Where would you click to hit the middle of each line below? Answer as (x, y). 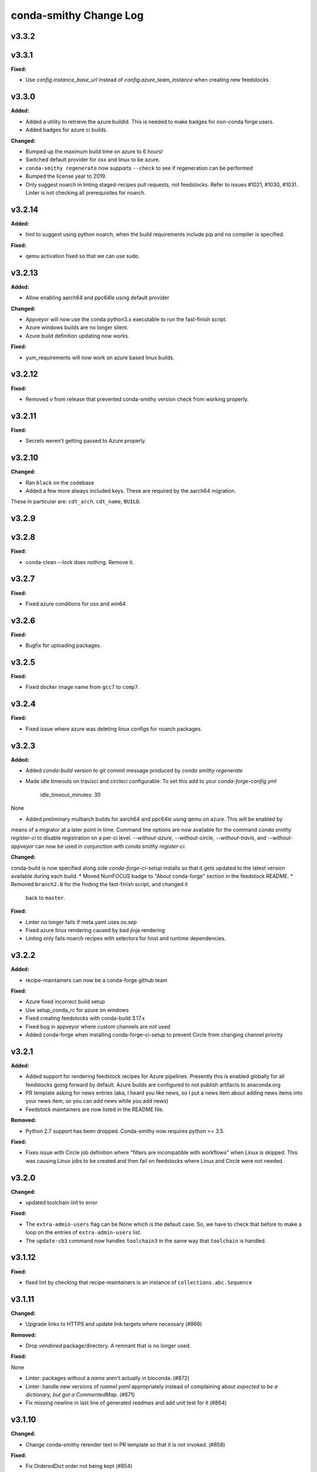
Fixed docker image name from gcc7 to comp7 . (82, 687)
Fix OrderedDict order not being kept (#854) (79, 1466)
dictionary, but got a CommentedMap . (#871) (80, 1394)
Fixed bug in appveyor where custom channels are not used (98, 1026)
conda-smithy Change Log (77, 15)
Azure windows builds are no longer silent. (77, 327)
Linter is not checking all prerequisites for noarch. (86, 193)
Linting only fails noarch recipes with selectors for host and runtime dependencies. (126, 939)
